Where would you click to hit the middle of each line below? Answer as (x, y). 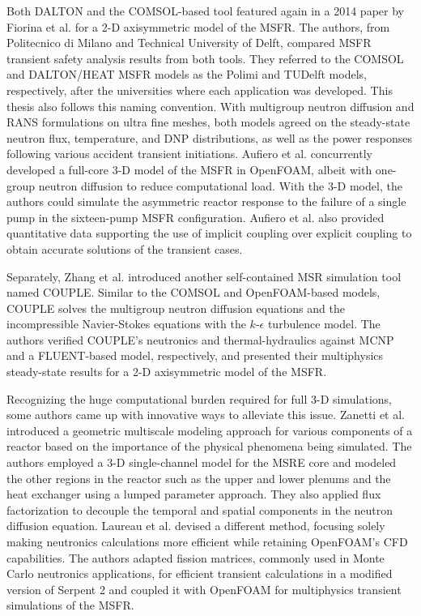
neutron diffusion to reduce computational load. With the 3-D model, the (220, 185)
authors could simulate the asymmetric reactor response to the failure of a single (206, 201)
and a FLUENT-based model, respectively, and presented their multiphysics (195, 355)
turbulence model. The (324, 324)
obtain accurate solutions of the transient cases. (125, 248)
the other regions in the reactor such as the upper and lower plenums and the (199, 478)
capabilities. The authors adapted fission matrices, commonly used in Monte (196, 557)
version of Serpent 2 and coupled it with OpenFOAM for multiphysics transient (204, 589)
